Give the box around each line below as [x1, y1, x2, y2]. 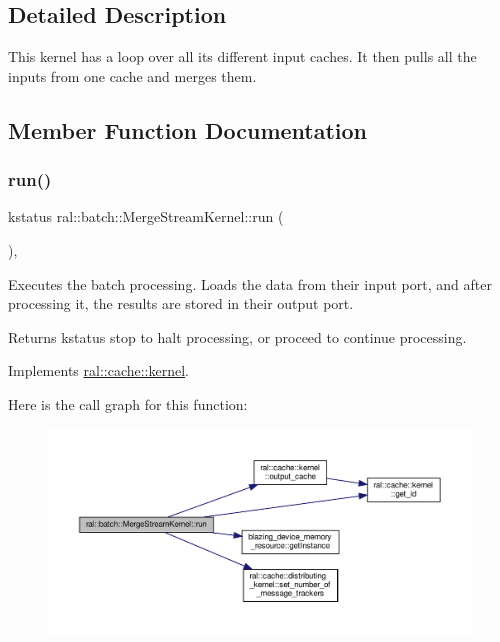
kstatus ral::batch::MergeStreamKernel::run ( [8, 206, 284, 227]
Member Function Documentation [8, 114, 368, 145]
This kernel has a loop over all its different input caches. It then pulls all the [8, 46, 477, 67]
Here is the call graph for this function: [8, 393, 248, 414]
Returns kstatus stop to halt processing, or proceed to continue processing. [8, 326, 467, 347]
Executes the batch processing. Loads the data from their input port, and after [8, 273, 492, 294]
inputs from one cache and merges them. [8, 65, 257, 86]
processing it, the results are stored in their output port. [8, 293, 354, 314]
